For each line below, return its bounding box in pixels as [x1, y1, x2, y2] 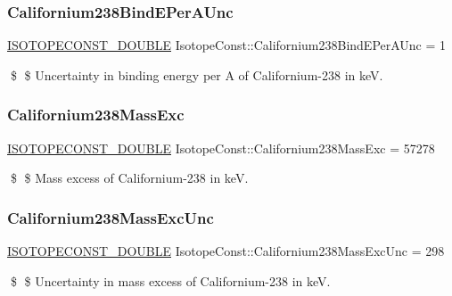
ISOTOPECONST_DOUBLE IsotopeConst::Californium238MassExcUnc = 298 [7, 242, 445, 260]
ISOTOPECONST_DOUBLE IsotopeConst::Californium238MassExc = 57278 [7, 138, 435, 157]
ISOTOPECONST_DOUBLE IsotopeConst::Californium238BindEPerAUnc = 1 [7, 36, 447, 54]
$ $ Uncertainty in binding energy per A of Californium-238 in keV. [10, 65, 383, 84]
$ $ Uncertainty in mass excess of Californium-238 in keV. [10, 271, 331, 290]
